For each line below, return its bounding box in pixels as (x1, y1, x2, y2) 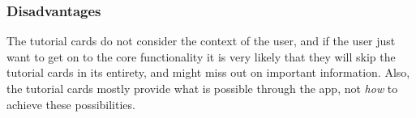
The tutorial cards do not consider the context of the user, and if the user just (6, 32, 396, 49)
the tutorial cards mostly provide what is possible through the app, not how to (6, 80, 398, 96)
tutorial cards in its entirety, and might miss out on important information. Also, (6, 64, 410, 81)
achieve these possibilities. (6, 95, 135, 112)
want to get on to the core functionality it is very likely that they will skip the (6, 48, 396, 65)
